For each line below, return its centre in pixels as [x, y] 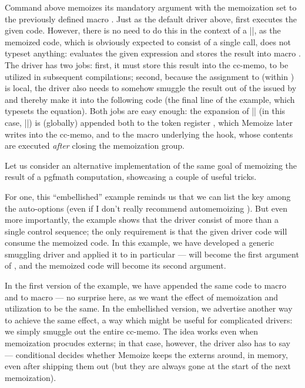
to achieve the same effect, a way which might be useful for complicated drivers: [149, 320]
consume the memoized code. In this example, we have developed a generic [140, 242]
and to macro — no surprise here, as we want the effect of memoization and [142, 297]
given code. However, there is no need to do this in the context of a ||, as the [143, 30]
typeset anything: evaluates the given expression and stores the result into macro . [153, 53]
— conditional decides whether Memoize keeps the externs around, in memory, [146, 354]
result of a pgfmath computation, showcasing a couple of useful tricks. [131, 177]
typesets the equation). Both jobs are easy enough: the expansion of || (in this [145, 111]
